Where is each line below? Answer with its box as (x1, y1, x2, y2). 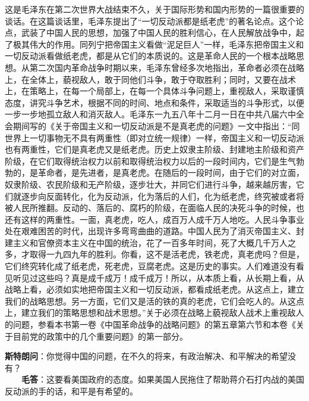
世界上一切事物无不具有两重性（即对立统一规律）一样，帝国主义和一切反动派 (5, 131, 304, 144)
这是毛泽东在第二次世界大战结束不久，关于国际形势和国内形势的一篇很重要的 (5, 3, 304, 15)
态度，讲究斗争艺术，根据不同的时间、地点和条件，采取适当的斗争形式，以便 (5, 96, 304, 108)
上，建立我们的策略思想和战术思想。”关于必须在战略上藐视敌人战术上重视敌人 (5, 306, 304, 319)
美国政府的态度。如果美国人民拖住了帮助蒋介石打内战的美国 (71, 373, 304, 386)
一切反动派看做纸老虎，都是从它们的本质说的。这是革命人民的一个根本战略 (5, 49, 296, 62)
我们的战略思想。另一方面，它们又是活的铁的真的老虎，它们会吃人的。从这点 (5, 294, 304, 307)
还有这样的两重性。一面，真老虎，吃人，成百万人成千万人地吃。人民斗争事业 (5, 213, 304, 225)
